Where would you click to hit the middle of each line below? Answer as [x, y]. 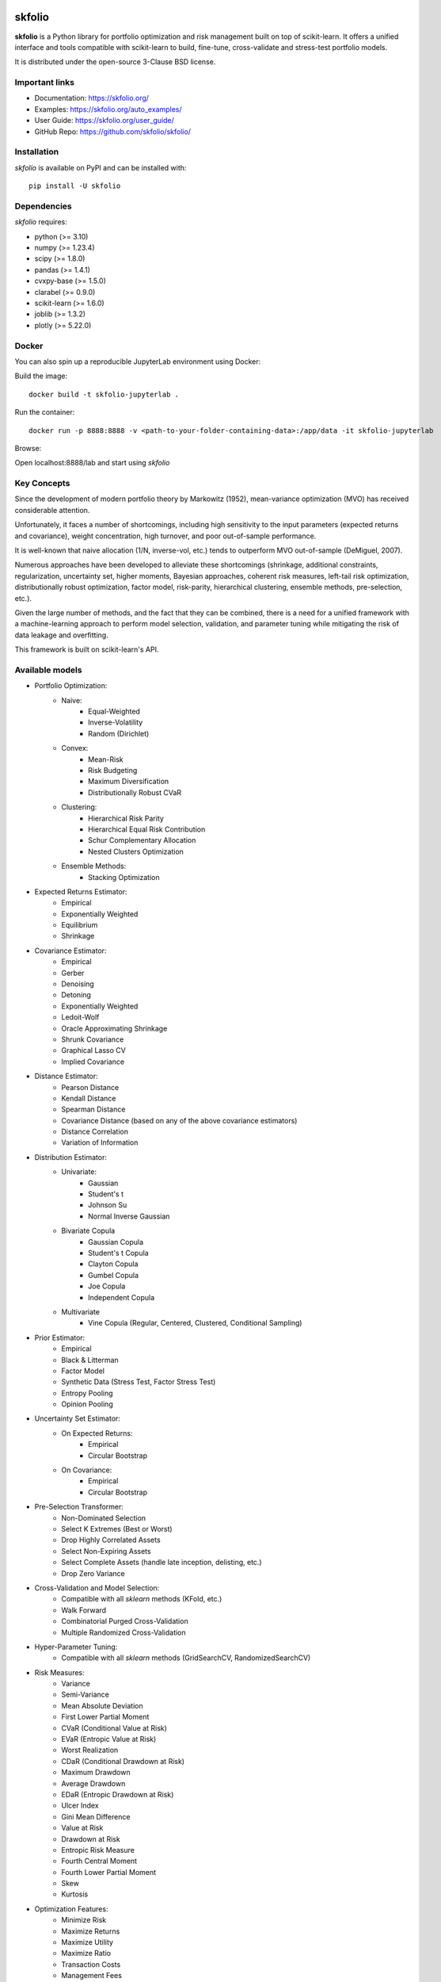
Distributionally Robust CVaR [135, 792]
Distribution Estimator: [70, 1157]
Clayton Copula [113, 1264]
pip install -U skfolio [75, 186]
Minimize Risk [84, 1920]
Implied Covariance [93, 1062]
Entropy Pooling [87, 1393]
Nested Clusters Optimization [136, 851]
